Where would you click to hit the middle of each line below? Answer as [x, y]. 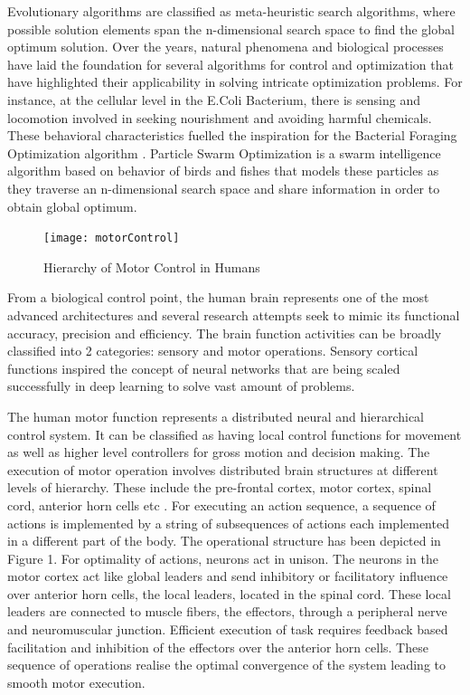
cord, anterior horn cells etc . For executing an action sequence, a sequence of [221, 505]
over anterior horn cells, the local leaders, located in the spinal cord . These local [229, 593]
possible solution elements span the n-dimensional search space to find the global [231, 29]
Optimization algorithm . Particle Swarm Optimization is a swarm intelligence [224, 152]
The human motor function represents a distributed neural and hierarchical [216, 416]
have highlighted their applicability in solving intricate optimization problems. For [235, 82]
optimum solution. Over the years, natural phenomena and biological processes [226, 47]
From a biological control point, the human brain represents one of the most [218, 297]
